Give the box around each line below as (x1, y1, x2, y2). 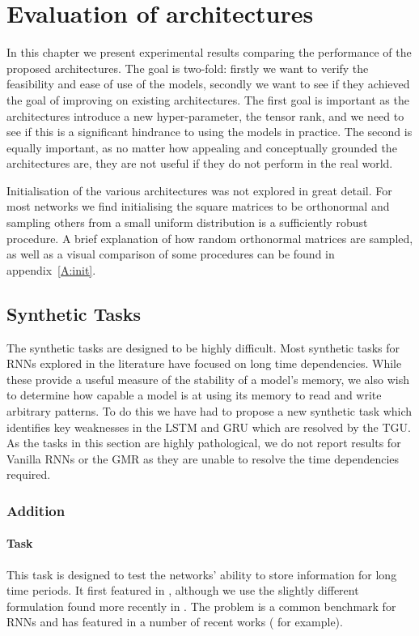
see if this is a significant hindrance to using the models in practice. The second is (6, 123, 413, 140)
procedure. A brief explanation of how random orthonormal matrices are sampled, (6, 229, 413, 246)
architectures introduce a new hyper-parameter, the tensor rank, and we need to (6, 107, 404, 124)
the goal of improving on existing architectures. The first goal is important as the (6, 91, 409, 108)
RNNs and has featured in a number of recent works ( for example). (6, 613, 343, 630)
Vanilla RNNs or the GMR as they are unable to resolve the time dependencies (6, 450, 400, 467)
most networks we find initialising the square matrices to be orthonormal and (6, 198, 390, 215)
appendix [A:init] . (6, 261, 96, 278)
